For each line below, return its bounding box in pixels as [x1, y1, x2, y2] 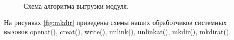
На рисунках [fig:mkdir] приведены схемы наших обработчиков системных [4, 17, 227, 27]
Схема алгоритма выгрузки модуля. [24, 1, 129, 11]
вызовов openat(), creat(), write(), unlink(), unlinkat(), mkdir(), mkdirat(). [4, 27, 231, 37]
